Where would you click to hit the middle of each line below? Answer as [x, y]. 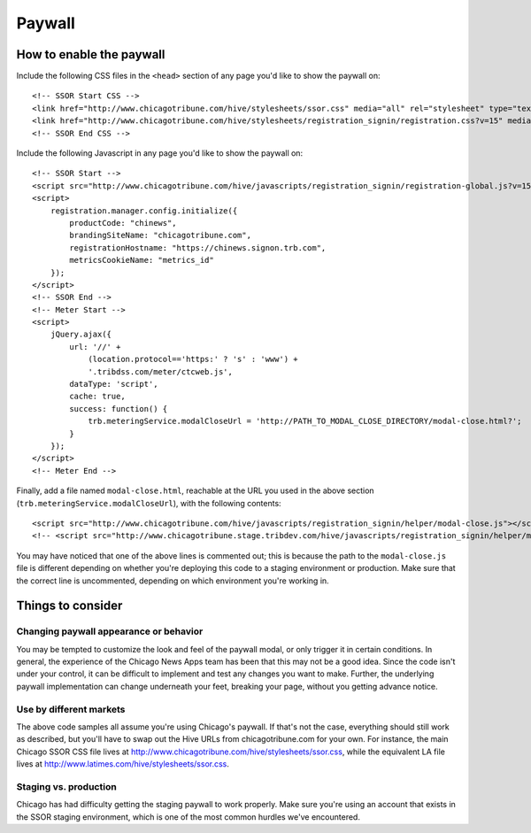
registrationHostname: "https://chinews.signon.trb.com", [198, 247]
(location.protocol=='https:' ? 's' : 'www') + [193, 359]
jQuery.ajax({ [81, 335]
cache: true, [97, 397]
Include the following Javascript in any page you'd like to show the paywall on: [160, 153]
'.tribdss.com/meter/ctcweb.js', [161, 371]
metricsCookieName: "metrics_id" [142, 260]
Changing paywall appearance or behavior [110, 631]
